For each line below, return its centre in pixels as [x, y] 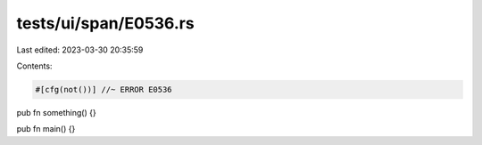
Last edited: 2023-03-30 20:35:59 [80, 50]
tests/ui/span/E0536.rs [106, 23]
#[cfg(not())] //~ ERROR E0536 [104, 89]
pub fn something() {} [57, 112]
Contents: [34, 66]
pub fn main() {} [46, 129]
